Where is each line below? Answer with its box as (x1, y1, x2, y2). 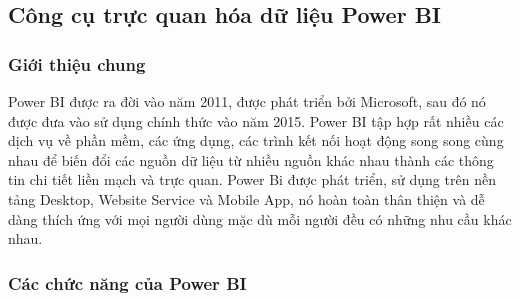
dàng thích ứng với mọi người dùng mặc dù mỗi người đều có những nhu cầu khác (8, 208, 512, 229)
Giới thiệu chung (8, 51, 146, 76)
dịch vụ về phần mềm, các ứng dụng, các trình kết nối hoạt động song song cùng (8, 130, 504, 151)
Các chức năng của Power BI (8, 270, 247, 295)
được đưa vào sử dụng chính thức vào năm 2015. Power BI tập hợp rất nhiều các (8, 110, 504, 131)
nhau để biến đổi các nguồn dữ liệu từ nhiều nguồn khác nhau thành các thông (8, 149, 494, 170)
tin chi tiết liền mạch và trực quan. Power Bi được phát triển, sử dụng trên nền (8, 169, 496, 190)
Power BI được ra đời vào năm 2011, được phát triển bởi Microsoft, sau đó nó (8, 91, 486, 111)
